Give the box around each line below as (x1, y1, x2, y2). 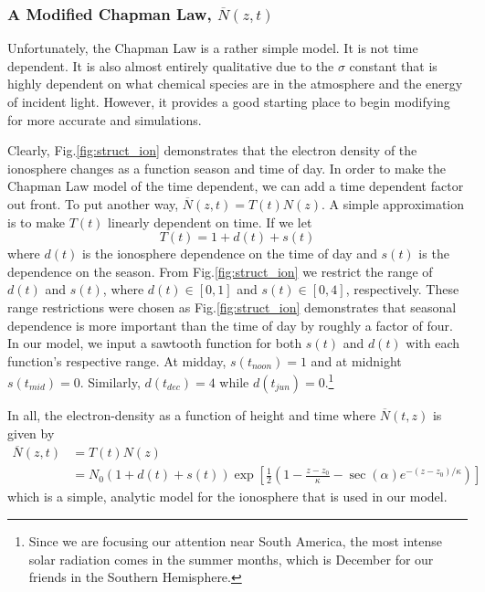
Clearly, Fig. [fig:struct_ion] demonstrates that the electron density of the (7, 141, 417, 160)
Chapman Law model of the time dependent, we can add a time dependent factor (7, 176, 464, 196)
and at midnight (311, 351, 402, 370)
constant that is (349, 56, 438, 75)
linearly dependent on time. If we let (108, 212, 312, 231)
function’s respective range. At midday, (7, 351, 227, 370)
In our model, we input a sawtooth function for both (7, 333, 302, 353)
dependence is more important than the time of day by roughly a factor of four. (7, 315, 453, 334)
